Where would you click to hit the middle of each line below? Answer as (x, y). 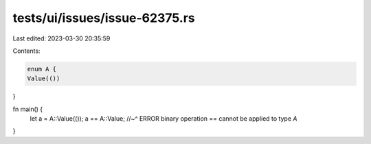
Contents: (26, 51)
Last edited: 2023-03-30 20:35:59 (61, 38)
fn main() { (28, 109)
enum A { (42, 69)
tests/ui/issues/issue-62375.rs (104, 18)
